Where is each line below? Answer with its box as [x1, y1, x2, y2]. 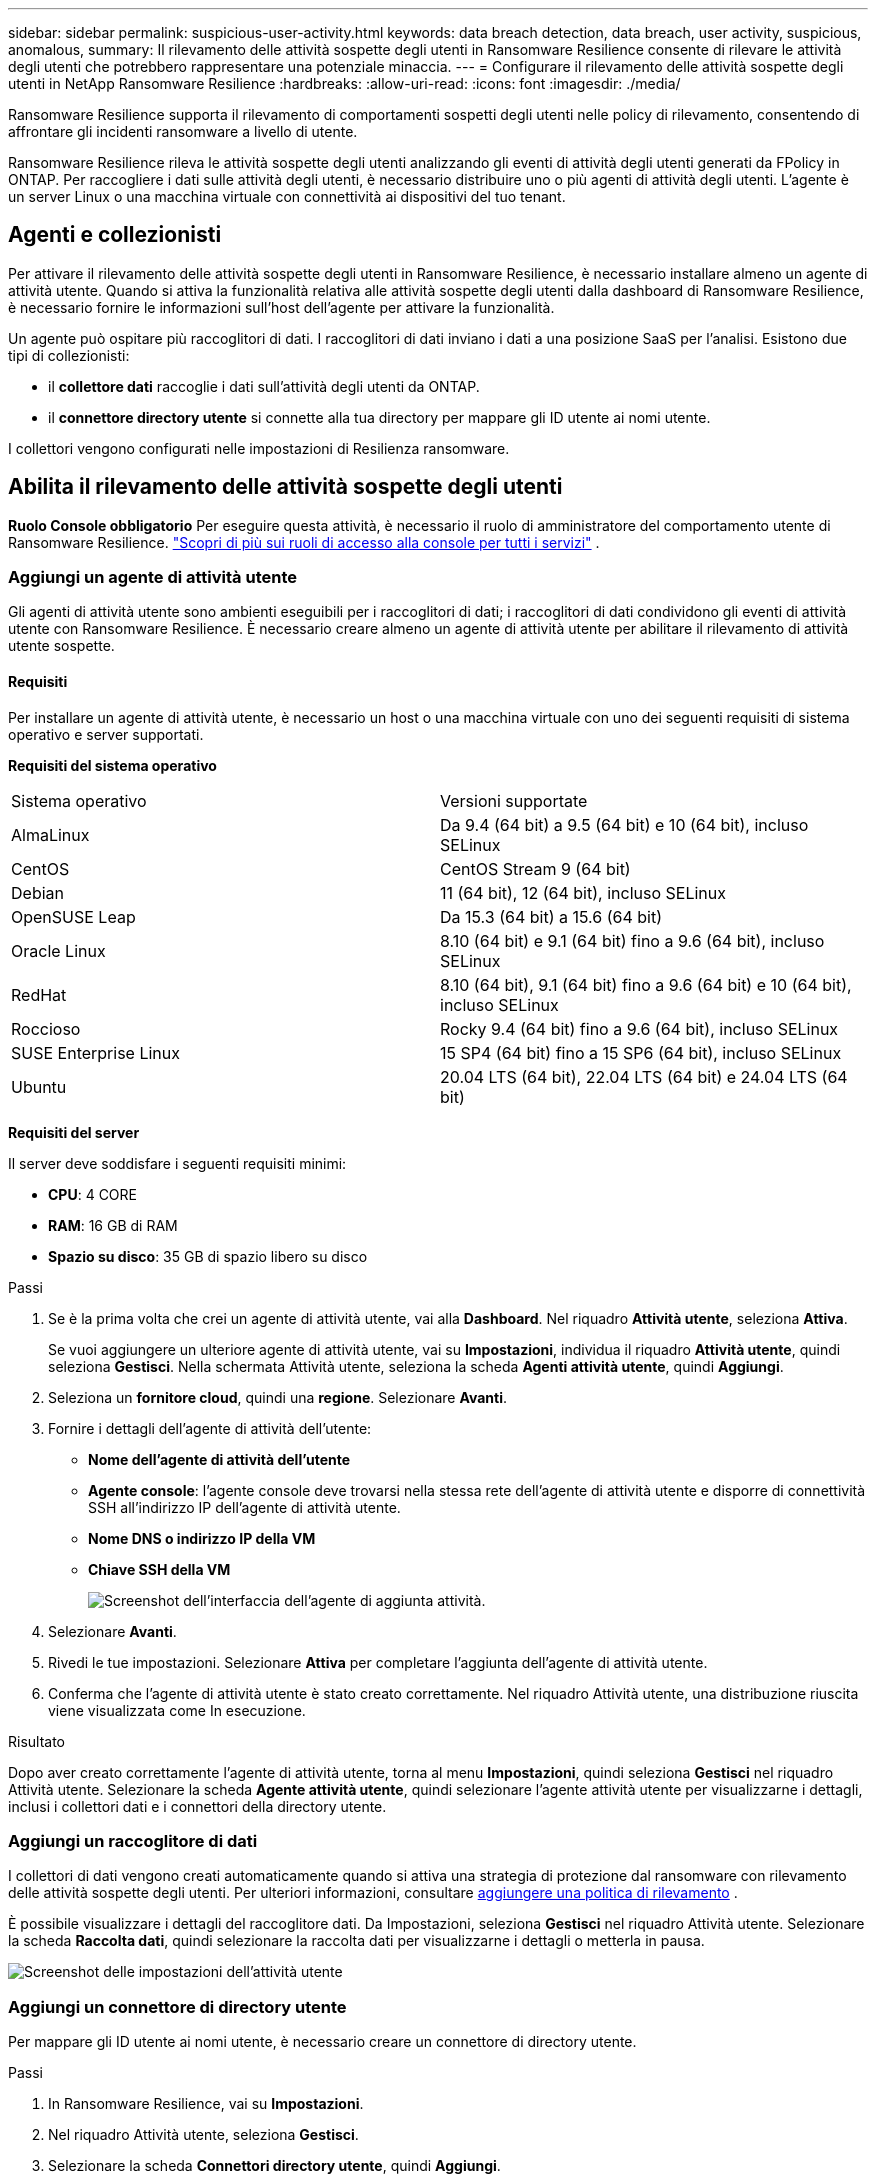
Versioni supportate [440, 790, 588, 811]
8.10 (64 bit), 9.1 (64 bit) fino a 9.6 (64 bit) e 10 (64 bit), [440, 974, 852, 995]
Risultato [8, 1732, 66, 1750]
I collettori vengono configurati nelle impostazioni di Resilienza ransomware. [8, 439, 510, 457]
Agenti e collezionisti [8, 222, 222, 248]
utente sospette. [8, 637, 115, 655]
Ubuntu [11, 1076, 67, 1097]
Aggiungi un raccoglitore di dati [8, 1831, 258, 1852]
